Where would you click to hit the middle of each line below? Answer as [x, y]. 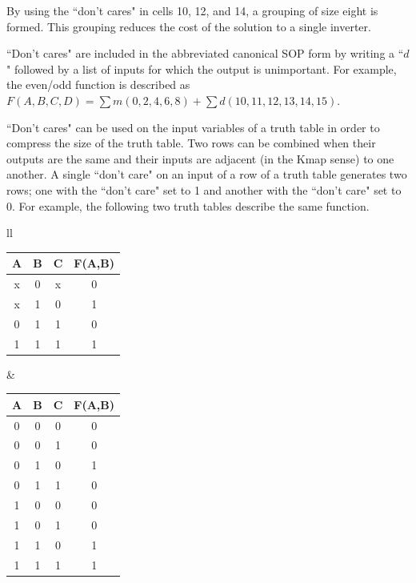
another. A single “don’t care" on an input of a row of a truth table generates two [207, 174]
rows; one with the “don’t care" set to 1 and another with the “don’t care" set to [204, 189]
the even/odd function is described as [98, 84]
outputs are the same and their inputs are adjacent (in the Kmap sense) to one [200, 158]
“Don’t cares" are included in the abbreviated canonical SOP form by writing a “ [205, 53]
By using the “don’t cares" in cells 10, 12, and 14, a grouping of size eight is [192, 10]
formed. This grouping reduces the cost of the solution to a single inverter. [189, 26]
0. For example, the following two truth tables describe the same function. [188, 205]
